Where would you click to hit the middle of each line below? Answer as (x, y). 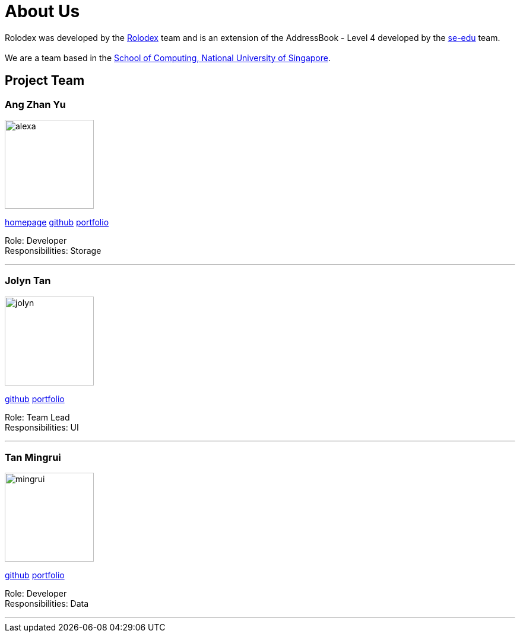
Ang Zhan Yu (35, 104)
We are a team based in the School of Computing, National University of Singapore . (168, 58)
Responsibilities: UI (42, 427)
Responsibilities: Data (47, 604)
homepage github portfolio (57, 222)
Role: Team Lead (37, 417)
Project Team (45, 81)
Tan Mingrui (33, 458)
